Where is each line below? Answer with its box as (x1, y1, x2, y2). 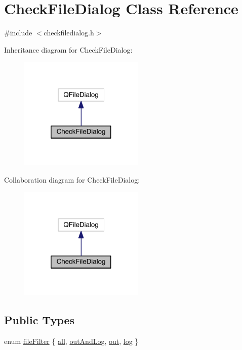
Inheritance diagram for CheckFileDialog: (4, 44, 133, 55)
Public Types (4, 312, 75, 328)
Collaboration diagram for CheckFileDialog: (4, 174, 140, 185)
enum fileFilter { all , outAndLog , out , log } (4, 336, 139, 346)
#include (4, 27, 32, 38)
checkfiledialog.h (44, 27, 94, 38)
